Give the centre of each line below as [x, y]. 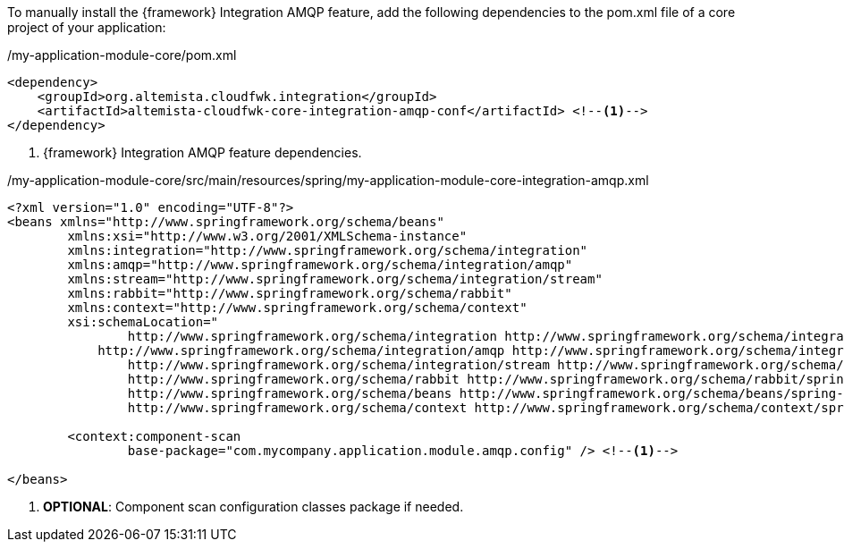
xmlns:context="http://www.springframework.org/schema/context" [297, 308]
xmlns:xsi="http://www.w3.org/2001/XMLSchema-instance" [267, 236]
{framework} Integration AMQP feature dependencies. [203, 152]
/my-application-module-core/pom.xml [122, 55]
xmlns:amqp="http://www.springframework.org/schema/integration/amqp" [320, 265]
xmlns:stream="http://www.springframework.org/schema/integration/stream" [335, 279]
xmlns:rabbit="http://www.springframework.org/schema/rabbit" [290, 293]
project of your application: [87, 27]
